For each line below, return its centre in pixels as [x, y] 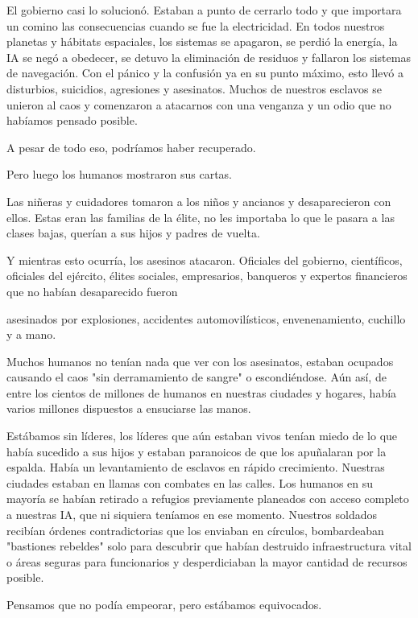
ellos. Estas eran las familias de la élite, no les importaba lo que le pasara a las [201, 217]
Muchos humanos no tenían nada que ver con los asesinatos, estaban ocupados [200, 361]
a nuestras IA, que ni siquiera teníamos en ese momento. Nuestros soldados [192, 515]
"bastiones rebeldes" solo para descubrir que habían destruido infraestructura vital [209, 546]
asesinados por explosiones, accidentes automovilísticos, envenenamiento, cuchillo [206, 318]
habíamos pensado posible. [72, 120]
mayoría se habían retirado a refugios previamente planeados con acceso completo [208, 499]
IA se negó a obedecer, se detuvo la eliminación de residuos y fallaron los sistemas [209, 57]
